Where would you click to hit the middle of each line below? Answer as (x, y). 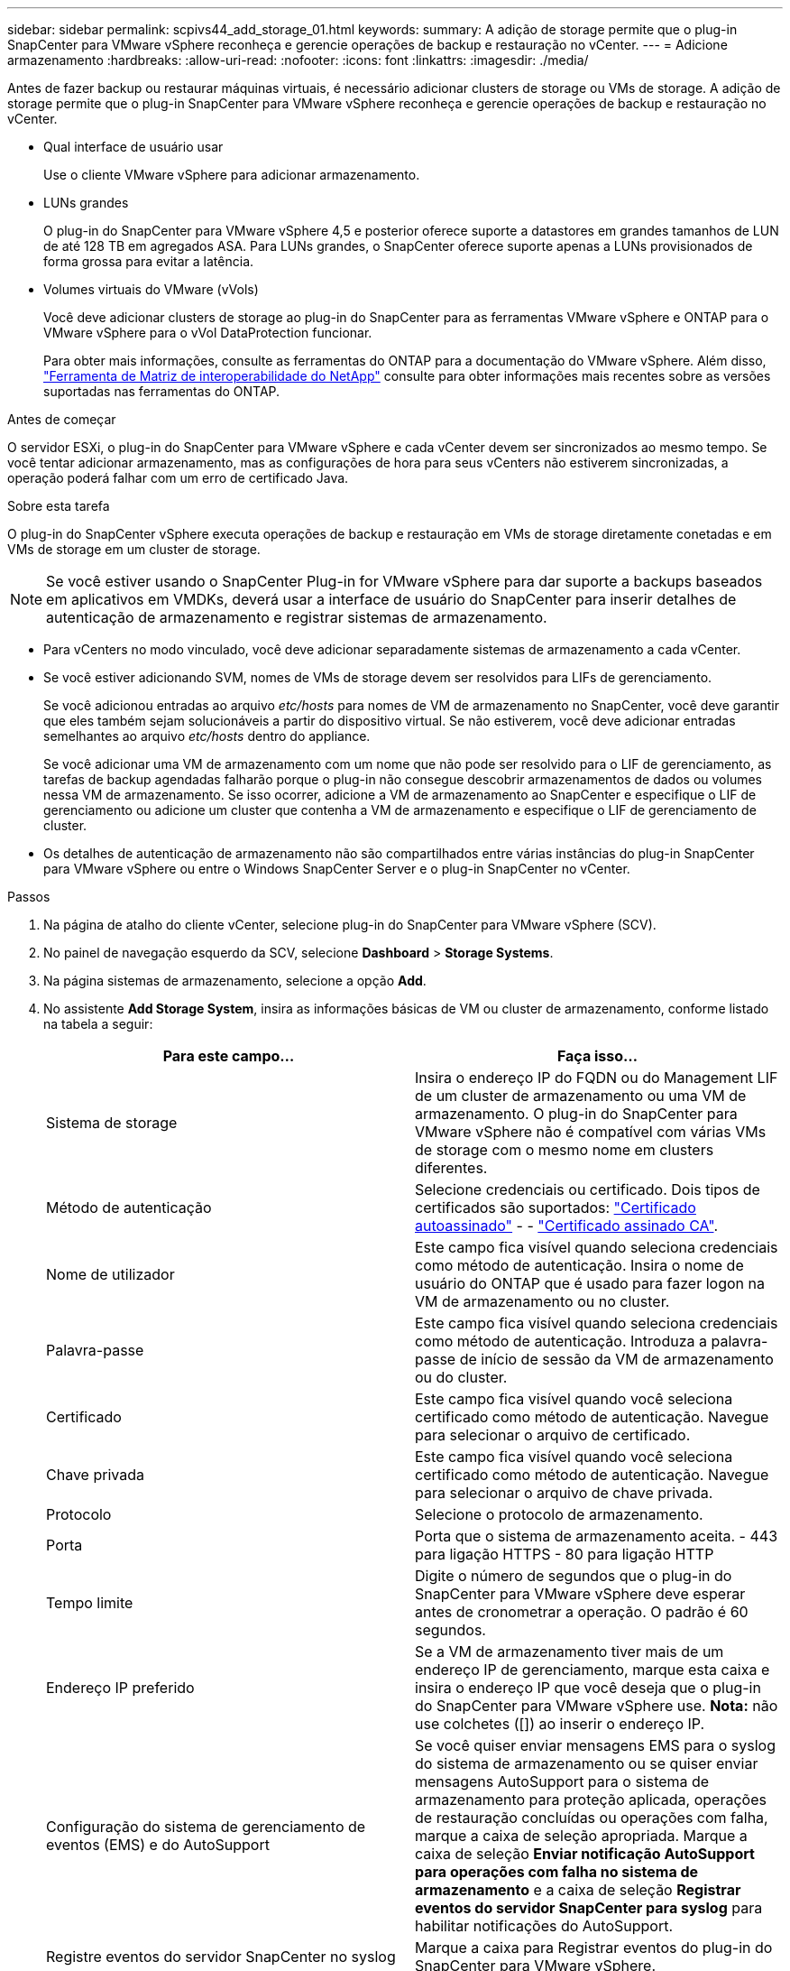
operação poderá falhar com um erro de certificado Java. (178, 478)
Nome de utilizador (110, 1274)
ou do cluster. (461, 1377)
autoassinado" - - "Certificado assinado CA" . (567, 1226)
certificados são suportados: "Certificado (556, 1208)
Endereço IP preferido (120, 1688)
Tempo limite (90, 1603)
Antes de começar (62, 419)
